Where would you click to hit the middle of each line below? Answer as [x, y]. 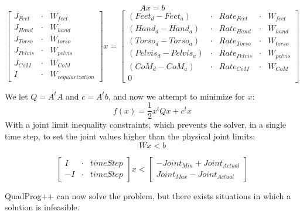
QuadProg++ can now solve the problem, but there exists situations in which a [148, 195]
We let [16, 96]
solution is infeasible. [42, 207]
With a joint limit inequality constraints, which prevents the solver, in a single [146, 124]
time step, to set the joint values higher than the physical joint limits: [130, 136]
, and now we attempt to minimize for [176, 96]
